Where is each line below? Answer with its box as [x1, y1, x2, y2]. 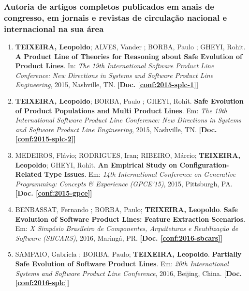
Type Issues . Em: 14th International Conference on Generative [44, 169, 236, 179]
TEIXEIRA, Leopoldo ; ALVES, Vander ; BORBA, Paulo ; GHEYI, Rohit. [15, 42, 246, 52]
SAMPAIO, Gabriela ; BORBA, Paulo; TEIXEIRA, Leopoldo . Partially [15, 249, 242, 259]
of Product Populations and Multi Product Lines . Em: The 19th [15, 105, 227, 115]
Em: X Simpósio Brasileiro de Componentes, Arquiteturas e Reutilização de [15, 223, 238, 233]
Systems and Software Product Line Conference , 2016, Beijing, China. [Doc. [15, 268, 242, 278]
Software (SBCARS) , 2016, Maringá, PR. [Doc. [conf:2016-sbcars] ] [15, 232, 223, 243]
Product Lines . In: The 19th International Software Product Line [15, 61, 214, 71]
